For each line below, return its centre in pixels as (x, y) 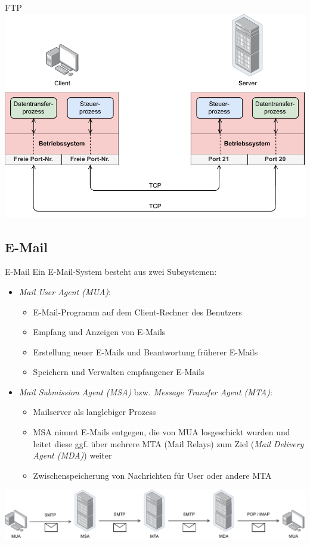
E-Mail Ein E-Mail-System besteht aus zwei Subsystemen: (111, 272)
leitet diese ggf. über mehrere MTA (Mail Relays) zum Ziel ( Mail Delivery (168, 443)
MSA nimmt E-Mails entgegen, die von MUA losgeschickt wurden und (162, 432)
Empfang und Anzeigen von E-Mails (99, 332)
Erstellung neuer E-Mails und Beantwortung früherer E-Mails (145, 352)
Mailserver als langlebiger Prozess (94, 412)
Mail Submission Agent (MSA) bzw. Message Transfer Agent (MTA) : (145, 391)
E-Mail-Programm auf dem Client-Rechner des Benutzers (137, 312)
